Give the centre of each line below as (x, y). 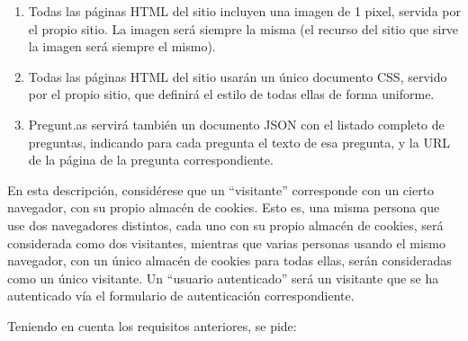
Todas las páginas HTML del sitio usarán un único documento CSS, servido (238, 76)
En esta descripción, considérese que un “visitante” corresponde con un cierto (221, 189)
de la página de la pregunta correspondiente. (151, 160)
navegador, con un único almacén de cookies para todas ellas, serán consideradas (229, 260)
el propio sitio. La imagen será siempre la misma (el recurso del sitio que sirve (243, 28)
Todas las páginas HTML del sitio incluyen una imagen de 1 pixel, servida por (244, 11)
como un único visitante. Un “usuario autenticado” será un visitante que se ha (223, 278)
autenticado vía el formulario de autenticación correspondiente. (181, 296)
